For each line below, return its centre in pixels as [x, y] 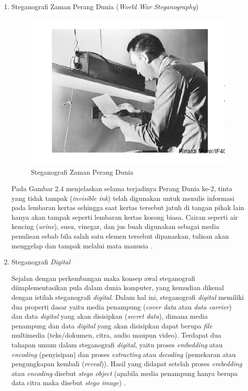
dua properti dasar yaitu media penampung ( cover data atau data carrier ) [122, 306]
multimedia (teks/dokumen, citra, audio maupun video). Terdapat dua [116, 335]
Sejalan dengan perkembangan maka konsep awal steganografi [103, 278]
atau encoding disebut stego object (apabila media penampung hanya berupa [124, 373]
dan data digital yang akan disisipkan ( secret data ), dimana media [109, 316]
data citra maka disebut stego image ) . [69, 383]
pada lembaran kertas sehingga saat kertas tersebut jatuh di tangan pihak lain [128, 207]
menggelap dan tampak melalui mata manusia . [82, 245]
